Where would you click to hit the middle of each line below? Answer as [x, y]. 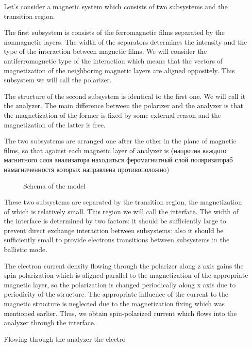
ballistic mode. [26, 249]
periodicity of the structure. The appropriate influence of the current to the [116, 294]
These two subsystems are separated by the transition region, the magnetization [123, 202]
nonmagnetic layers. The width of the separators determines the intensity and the [126, 41]
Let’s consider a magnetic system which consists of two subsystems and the [116, 6]
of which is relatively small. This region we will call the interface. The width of [121, 211]
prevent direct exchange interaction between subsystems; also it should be [114, 230]
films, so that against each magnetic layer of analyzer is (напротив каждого [115, 150]
